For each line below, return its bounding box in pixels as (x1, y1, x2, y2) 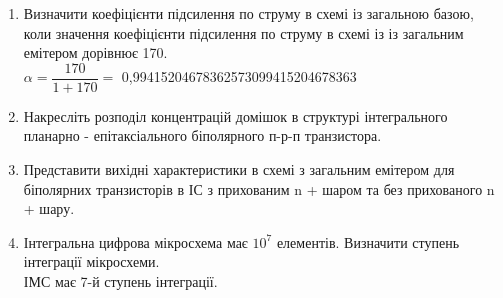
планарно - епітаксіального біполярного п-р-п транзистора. (23, 125, 382, 146)
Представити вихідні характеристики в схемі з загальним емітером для (23, 159, 455, 180)
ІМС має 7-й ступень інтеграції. (23, 271, 218, 291)
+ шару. (23, 198, 75, 219)
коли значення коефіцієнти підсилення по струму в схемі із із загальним (23, 22, 464, 43)
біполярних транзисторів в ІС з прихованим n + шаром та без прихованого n (23, 178, 495, 199)
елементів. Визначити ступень (276, 231, 460, 252)
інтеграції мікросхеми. (23, 251, 160, 272)
